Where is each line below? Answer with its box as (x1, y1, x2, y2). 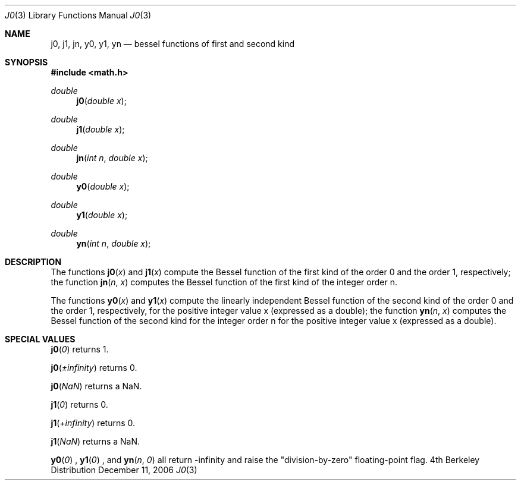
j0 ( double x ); (76, 96, 127, 106)
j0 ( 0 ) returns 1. (51, 344, 109, 354)
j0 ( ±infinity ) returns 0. (51, 363, 137, 373)
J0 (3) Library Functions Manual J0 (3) (5, 10, 152, 20)
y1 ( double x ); (76, 210, 128, 220)
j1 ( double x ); (76, 124, 125, 134)
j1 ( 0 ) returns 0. (51, 399, 108, 410)
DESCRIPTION (5, 257, 62, 267)
